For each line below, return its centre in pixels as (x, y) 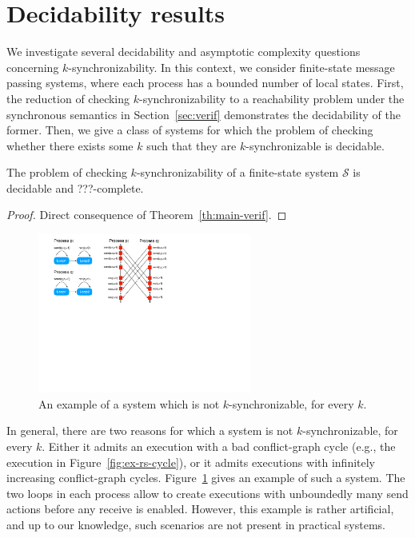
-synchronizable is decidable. (315, 145)
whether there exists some (70, 145)
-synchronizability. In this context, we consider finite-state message (231, 67)
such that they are (192, 145)
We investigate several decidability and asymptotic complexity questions (184, 52)
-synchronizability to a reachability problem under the (272, 98)
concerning (33, 67)
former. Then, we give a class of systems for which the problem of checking (190, 130)
